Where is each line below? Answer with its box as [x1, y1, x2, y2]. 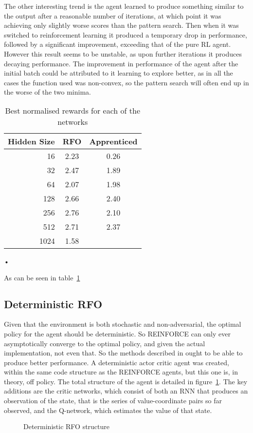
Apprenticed [89, 135, 138, 147]
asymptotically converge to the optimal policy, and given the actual [4, 338, 205, 348]
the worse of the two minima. [4, 87, 91, 97]
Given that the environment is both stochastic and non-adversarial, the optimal [4, 319, 241, 329]
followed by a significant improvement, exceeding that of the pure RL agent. [4, 39, 231, 49]
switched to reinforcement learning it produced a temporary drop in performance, [4, 29, 247, 39]
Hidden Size [8, 135, 55, 147]
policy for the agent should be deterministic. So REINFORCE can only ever [4, 328, 231, 338]
